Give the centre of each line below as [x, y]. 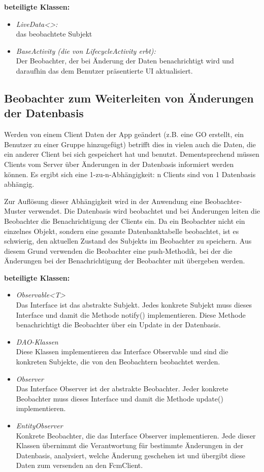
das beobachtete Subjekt [54, 34]
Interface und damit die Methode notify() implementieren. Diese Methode [131, 314]
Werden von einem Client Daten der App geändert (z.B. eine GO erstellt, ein [124, 134]
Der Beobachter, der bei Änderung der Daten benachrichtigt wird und [125, 61]
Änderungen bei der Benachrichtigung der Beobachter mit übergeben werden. [125, 261]
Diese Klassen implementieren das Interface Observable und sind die [122, 351]
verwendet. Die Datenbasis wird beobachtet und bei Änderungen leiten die [144, 211]
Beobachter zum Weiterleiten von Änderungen [129, 98]
